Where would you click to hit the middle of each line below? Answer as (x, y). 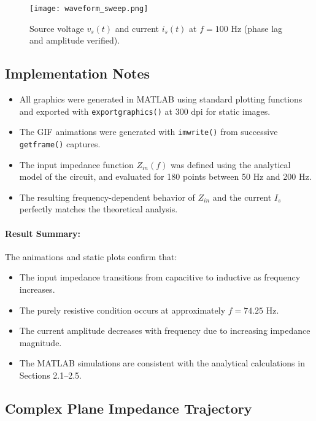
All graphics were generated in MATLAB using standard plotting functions (161, 99)
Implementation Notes (78, 73)
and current (137, 28)
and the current (242, 197)
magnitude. (40, 342)
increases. (37, 289)
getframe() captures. (60, 143)
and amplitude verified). (75, 40)
